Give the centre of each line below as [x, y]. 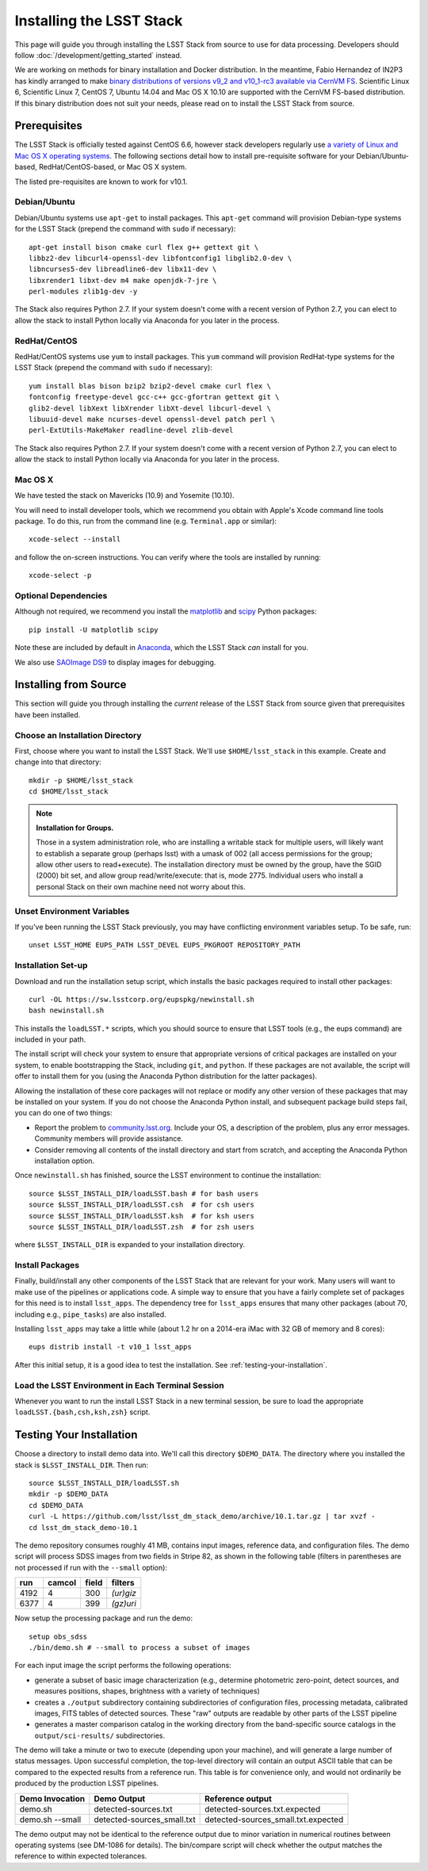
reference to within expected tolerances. [81, 1856]
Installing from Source [71, 685]
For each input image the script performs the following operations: [123, 1666]
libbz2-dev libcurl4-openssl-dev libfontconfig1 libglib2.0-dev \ [160, 258]
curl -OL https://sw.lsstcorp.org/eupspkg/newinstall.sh [142, 999]
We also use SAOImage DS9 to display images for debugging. [115, 662]
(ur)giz [124, 1594]
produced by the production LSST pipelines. [87, 1783]
